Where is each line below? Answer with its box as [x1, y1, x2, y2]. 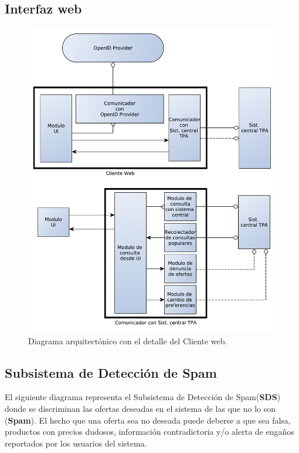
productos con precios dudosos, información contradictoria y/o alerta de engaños [5, 425, 294, 438]
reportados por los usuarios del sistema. [5, 437, 147, 449]
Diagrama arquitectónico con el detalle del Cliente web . [28, 334, 227, 347]
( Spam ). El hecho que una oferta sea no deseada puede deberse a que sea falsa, [5, 414, 291, 426]
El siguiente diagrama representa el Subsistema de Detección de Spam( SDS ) [5, 391, 281, 403]
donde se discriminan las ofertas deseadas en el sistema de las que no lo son [5, 402, 276, 414]
